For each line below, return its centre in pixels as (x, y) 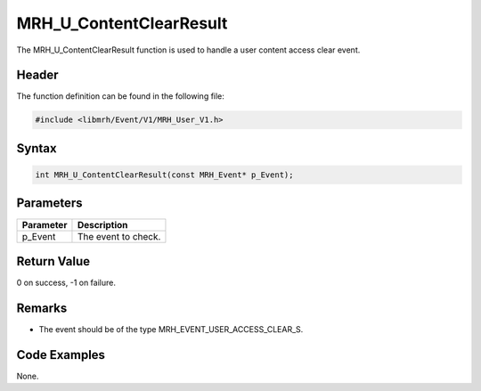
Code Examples (61, 355)
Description (102, 224)
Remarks (42, 308)
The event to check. (119, 236)
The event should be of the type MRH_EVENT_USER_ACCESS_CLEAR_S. (171, 329)
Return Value (53, 261)
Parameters (49, 204)
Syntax (37, 148)
